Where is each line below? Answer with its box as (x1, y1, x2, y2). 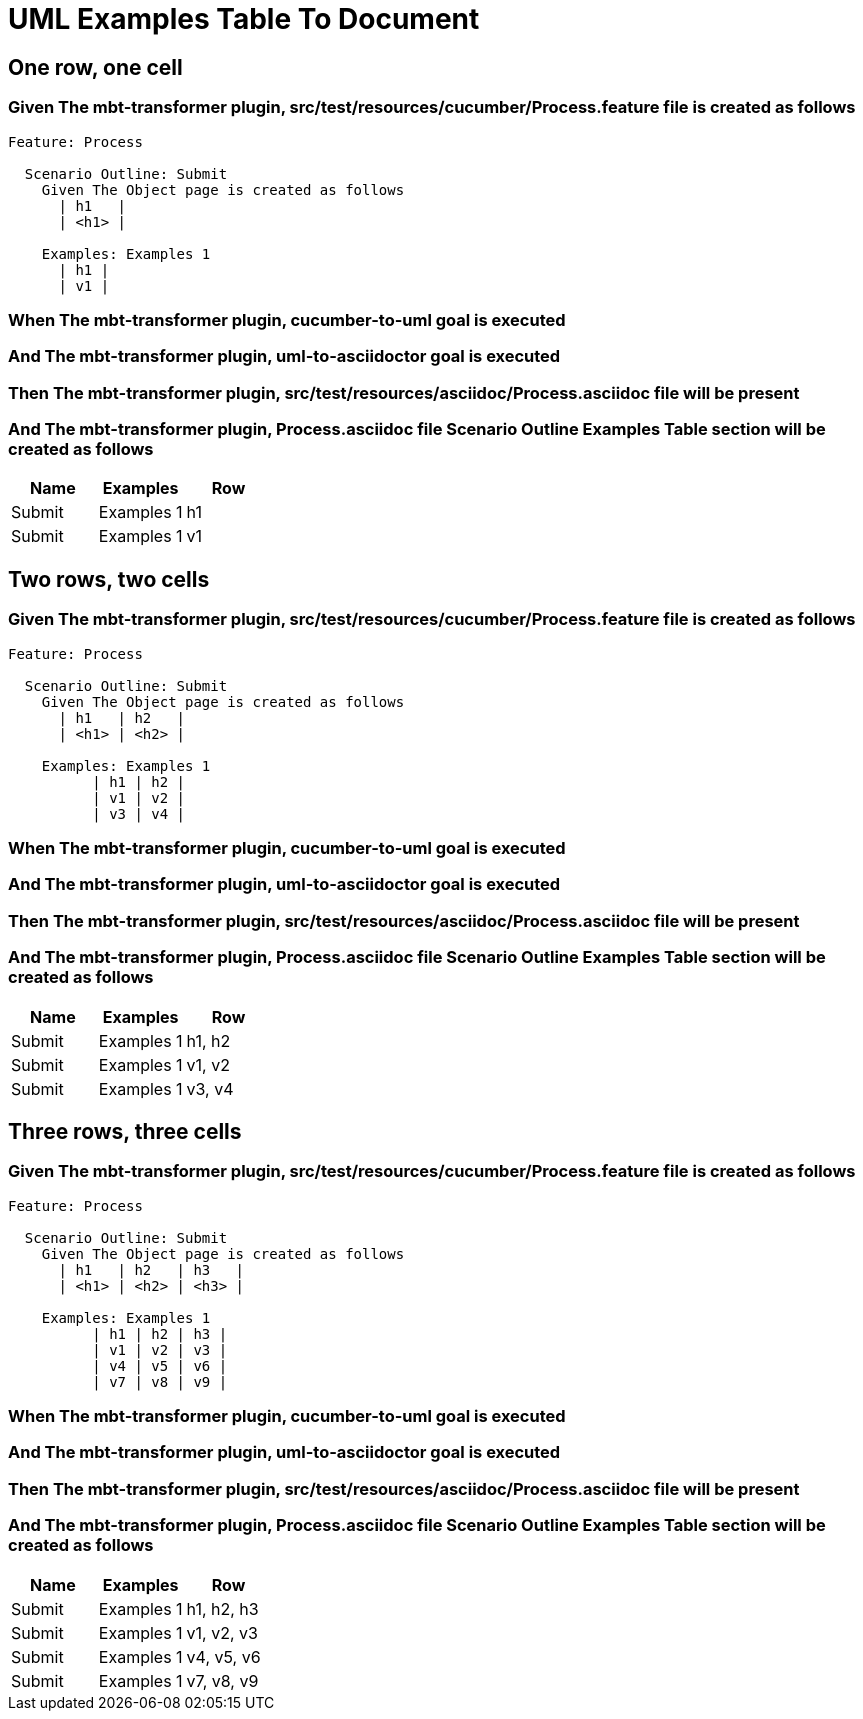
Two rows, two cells (8, 566, 210, 592)
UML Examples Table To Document (8, 2, 480, 36)
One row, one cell (8, 54, 183, 80)
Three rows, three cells (8, 1118, 242, 1144)
